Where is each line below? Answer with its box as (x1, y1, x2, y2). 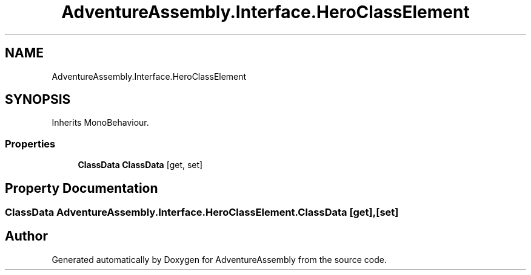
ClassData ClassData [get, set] (78, 160, 203, 170)
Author (5, 228, 48, 244)
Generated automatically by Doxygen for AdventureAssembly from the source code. (52, 254, 387, 265)
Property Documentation (5, 180, 158, 196)
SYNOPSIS (5, 92, 71, 108)
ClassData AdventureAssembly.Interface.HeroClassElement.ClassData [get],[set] (5, 206, 399, 219)
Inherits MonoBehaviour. (52, 117, 149, 128)
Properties (5, 137, 56, 150)
